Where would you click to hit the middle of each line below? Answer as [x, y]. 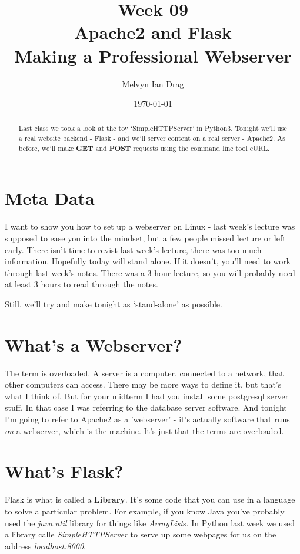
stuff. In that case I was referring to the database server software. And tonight [146, 407]
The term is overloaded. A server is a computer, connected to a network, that [144, 373]
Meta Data [50, 198]
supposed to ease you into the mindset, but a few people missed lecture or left [145, 237]
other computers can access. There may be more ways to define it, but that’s [143, 384]
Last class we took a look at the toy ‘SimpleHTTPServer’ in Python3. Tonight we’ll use [153, 128]
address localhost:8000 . [45, 545]
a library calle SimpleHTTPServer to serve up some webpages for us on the [141, 534]
